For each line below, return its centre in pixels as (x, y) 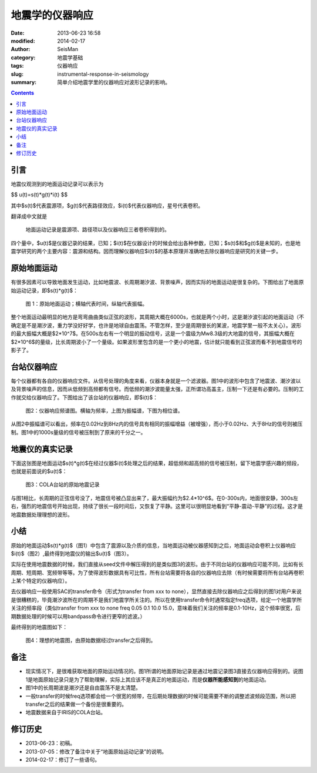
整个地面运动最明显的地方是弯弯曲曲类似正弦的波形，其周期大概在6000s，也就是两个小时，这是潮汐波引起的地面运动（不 (158, 317)
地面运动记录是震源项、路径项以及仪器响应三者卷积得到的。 (97, 230)
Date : (18, 33)
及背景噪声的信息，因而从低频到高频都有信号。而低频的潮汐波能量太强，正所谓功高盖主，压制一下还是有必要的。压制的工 (157, 389)
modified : (23, 41)
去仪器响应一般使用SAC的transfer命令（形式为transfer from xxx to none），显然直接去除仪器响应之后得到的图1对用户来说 (156, 591)
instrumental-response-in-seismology (103, 74)
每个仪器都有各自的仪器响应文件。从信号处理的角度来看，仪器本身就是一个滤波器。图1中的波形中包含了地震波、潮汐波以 (156, 381)
